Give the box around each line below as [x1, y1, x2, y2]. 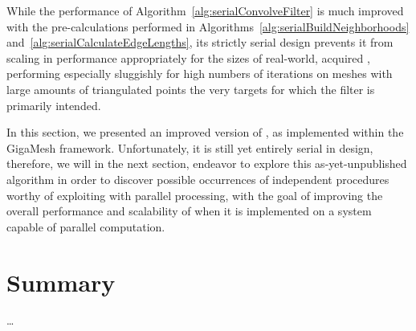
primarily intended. [6, 96, 101, 113]
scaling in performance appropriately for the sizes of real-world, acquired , [6, 49, 370, 66]
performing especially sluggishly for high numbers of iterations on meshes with [6, 65, 393, 82]
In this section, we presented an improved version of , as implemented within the [6, 124, 404, 141]
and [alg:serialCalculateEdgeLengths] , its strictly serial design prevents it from [6, 34, 394, 51]
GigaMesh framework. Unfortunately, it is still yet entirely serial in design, [6, 139, 373, 156]
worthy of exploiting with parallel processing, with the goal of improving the [6, 186, 383, 203]
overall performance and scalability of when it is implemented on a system [6, 202, 372, 219]
